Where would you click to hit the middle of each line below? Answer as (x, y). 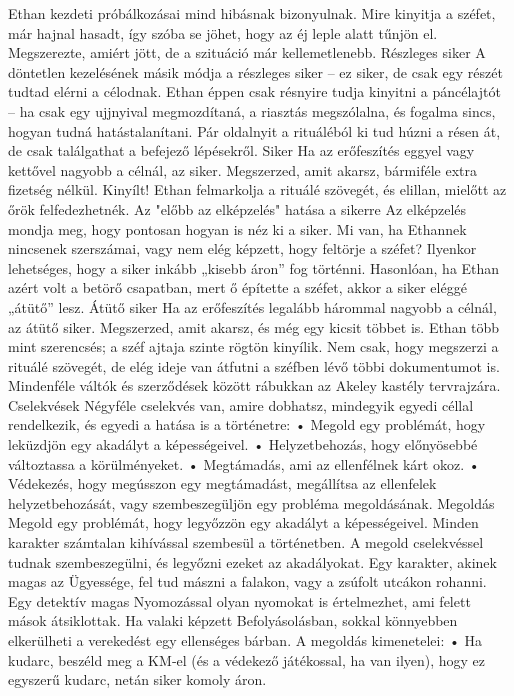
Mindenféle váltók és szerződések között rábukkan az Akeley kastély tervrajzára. (254, 385)
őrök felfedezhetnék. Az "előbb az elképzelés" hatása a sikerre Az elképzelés (237, 208)
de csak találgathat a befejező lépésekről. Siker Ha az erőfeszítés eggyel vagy (241, 150)
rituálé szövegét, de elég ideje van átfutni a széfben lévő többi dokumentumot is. (254, 365)
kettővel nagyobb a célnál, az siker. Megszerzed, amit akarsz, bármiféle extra (242, 169)
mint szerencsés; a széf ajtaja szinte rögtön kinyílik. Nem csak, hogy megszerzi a (253, 346)
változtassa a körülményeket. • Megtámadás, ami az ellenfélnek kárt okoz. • (244, 463)
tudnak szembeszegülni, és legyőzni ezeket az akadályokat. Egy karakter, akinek (252, 561)
